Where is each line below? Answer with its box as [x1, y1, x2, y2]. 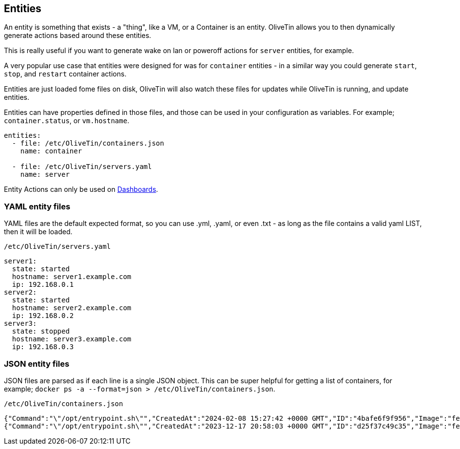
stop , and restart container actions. [4, 70, 127, 78]
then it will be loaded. [4, 227, 73, 236]
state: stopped [12, 327, 70, 336]
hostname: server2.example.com [12, 304, 132, 312]
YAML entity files [4, 201, 71, 211]
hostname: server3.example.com [12, 335, 132, 343]
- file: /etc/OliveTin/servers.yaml [12, 163, 152, 171]
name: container [20, 147, 82, 155]
